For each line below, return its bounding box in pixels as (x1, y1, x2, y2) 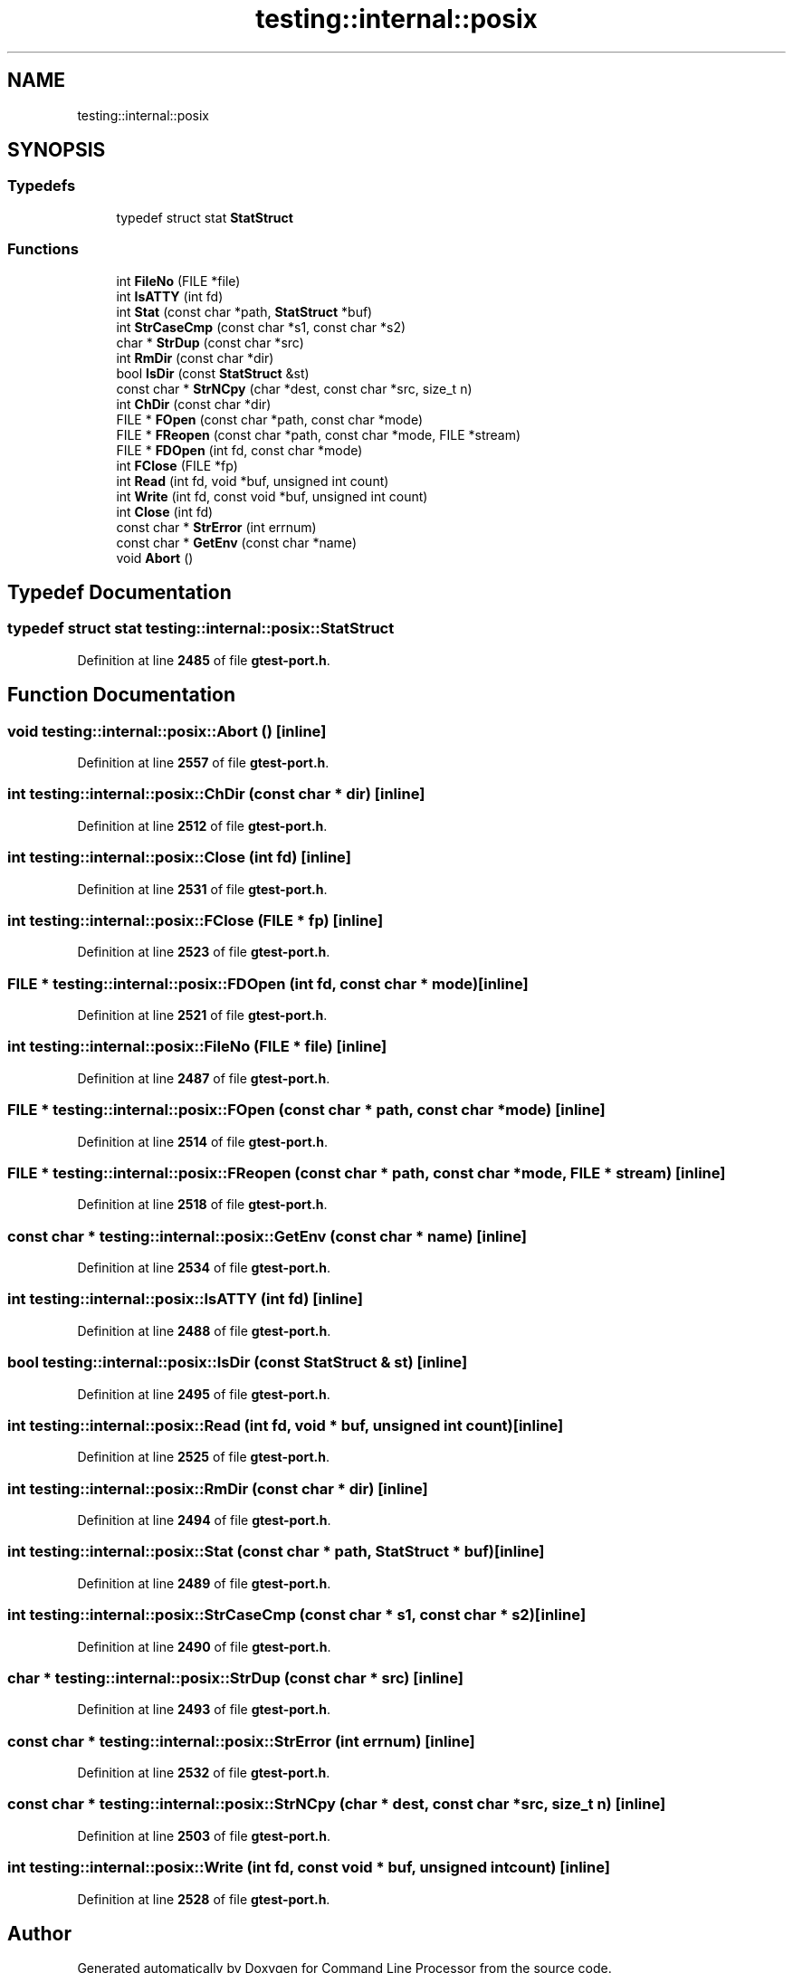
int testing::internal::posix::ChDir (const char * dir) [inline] (7, 785, 425, 804)
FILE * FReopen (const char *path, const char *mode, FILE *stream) (116, 426, 521, 443)
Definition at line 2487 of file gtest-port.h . (77, 1070, 330, 1086)
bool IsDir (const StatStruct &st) (116, 365, 310, 381)
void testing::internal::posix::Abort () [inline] (7, 721, 327, 740)
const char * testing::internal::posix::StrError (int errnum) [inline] (7, 1731, 475, 1750)
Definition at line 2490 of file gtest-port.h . (77, 1638, 331, 1654)
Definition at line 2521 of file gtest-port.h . (77, 1007, 328, 1023)
